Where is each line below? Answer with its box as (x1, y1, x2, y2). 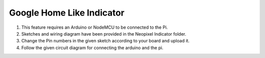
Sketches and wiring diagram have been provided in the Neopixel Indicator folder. (21, 31, 186, 37)
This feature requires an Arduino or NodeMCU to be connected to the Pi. (21, 24, 168, 30)
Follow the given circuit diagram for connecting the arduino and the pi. (21, 44, 164, 51)
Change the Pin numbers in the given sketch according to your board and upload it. (21, 38, 190, 44)
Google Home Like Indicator (9, 7, 125, 18)
